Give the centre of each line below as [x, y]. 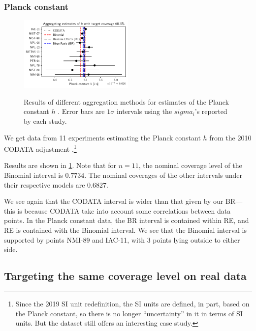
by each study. [45, 121]
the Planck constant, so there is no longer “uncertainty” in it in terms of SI [129, 313]
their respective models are [45, 184]
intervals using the [144, 111]
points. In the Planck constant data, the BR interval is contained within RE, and [127, 220]
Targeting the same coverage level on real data [125, 276]
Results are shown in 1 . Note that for [60, 165]
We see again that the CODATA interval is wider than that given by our [114, 201]
